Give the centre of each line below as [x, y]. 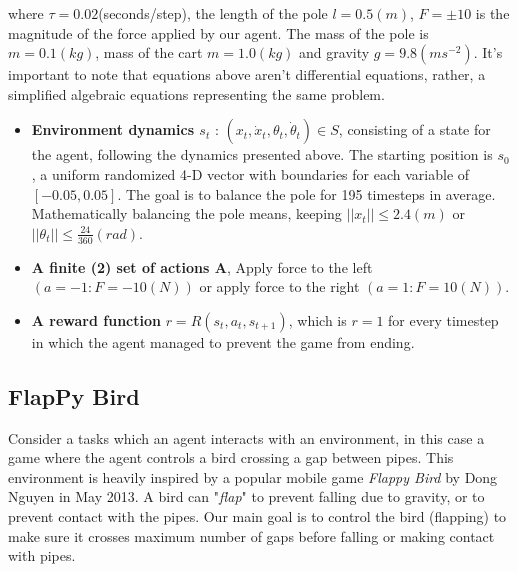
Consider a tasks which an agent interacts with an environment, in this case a [246, 437]
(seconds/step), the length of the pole [213, 13]
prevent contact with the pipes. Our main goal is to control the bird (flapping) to [257, 515]
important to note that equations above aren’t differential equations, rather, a [247, 74]
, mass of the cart [149, 52]
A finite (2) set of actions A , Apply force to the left [202, 266]
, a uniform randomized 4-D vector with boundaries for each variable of [250, 173]
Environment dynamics [112, 129]
